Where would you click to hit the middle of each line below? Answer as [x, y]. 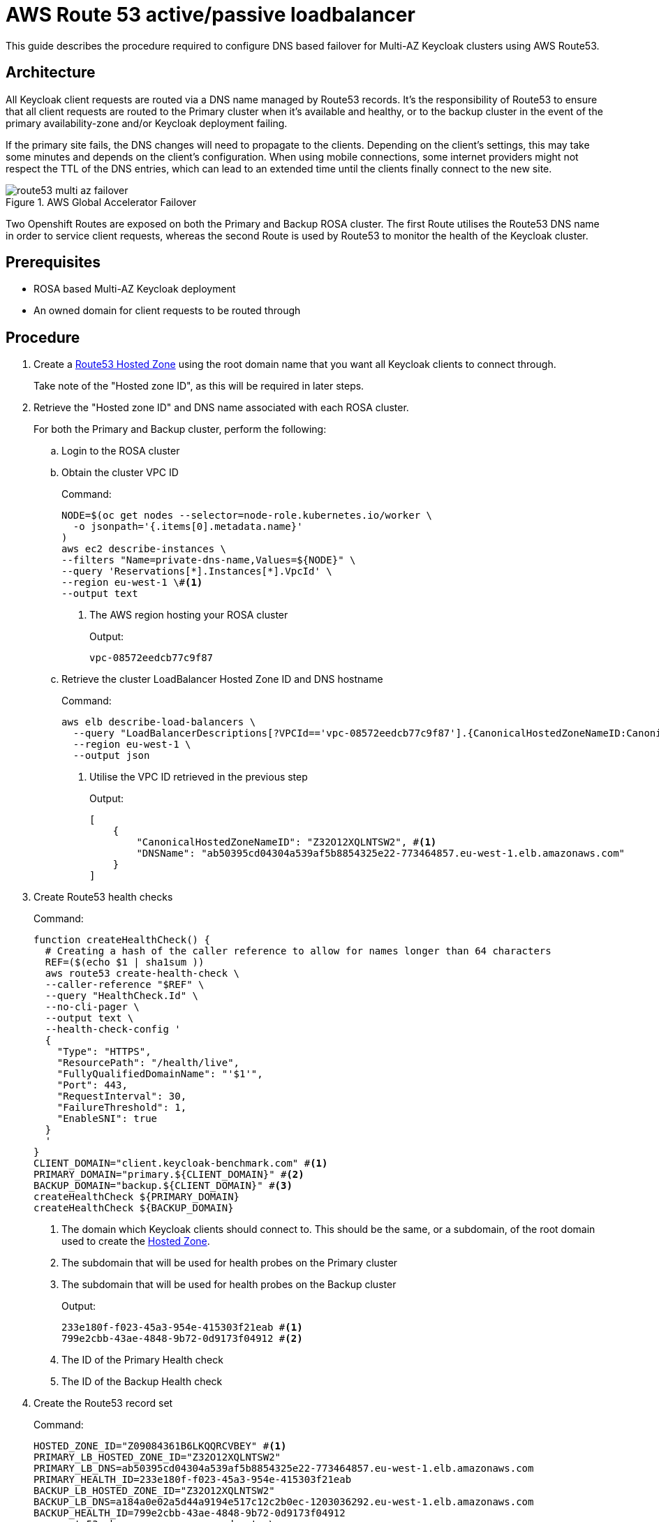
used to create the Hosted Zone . [136, 1241]
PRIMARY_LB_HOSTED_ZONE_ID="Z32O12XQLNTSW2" [157, 1457]
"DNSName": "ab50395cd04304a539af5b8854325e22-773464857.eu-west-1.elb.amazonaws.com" [381, 854]
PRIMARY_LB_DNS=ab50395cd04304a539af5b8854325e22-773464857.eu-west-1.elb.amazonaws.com [284, 1469]
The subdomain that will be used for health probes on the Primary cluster [230, 1263]
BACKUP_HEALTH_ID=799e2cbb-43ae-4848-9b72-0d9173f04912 [190, 1513]
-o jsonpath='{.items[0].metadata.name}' [188, 527]
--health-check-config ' [113, 1029]
